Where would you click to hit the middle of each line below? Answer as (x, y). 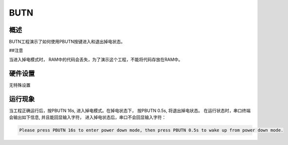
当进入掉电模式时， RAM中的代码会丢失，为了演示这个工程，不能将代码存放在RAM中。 (96, 59)
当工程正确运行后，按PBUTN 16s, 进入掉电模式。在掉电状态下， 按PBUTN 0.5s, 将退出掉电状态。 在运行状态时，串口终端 (130, 110)
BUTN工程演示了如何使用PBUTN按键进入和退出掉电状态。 (67, 42)
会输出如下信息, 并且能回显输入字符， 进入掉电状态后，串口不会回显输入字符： (88, 117)
